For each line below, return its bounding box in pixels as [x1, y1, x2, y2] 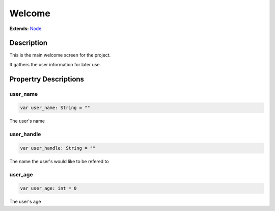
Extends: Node [9, 25, 42, 32]
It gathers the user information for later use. [9, 61, 101, 67]
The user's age [9, 199, 41, 205]
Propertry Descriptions [9, 74, 84, 84]
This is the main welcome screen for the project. [9, 52, 111, 58]
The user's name [9, 118, 45, 124]
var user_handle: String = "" [20, 145, 96, 151]
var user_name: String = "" [20, 105, 90, 111]
